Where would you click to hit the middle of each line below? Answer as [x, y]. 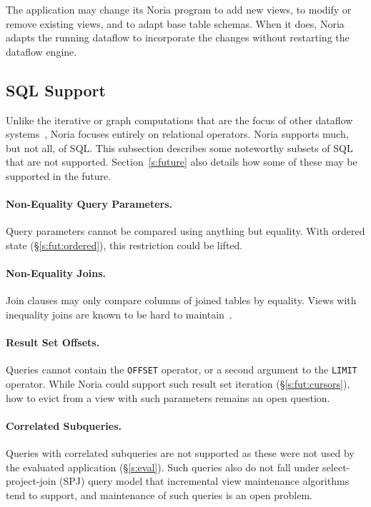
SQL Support [56, 90]
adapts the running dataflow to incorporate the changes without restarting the [178, 37]
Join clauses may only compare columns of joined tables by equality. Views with [181, 300]
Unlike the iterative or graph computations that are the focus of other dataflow [179, 120]
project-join [31, 481]
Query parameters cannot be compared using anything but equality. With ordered [185, 231]
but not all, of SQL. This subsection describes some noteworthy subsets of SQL [179, 147]
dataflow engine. [41, 51]
